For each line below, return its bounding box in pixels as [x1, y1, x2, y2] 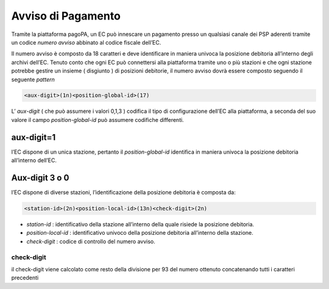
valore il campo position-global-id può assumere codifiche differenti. [11, 116, 184, 123]
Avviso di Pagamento [11, 9, 121, 23]
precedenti [11, 274, 39, 282]
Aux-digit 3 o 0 [11, 173, 69, 183]
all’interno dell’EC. [11, 157, 57, 164]
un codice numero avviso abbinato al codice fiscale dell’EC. [11, 38, 161, 46]
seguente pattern [11, 76, 55, 83]
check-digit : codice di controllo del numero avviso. [26, 238, 155, 245]
